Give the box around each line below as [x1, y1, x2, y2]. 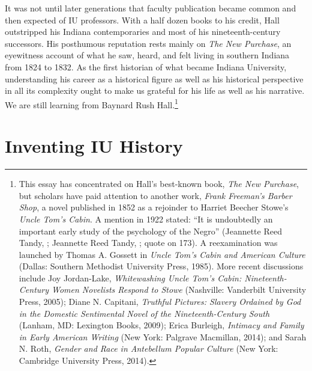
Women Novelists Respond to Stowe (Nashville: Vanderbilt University [52, 283, 307, 296]
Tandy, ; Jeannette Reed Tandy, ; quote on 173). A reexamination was [19, 236, 278, 249]
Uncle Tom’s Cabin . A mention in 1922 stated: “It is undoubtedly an [19, 212, 273, 225]
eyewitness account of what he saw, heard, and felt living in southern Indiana [5, 49, 290, 61]
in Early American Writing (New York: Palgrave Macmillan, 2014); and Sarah [19, 330, 307, 343]
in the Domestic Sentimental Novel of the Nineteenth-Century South [19, 307, 270, 319]
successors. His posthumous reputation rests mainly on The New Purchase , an [5, 37, 292, 49]
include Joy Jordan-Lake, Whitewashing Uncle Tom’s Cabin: [19, 271, 242, 284]
